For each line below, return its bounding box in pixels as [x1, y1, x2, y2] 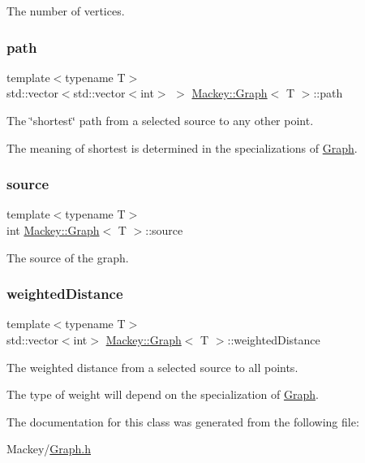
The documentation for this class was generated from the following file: [6, 413, 359, 430]
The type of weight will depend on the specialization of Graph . [6, 386, 319, 403]
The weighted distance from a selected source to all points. [6, 358, 298, 375]
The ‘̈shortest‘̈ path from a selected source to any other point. [6, 112, 314, 128]
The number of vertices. [6, 2, 125, 19]
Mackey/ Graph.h [6, 440, 92, 457]
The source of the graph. [6, 249, 129, 266]
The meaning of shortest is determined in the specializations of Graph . [6, 139, 358, 156]
